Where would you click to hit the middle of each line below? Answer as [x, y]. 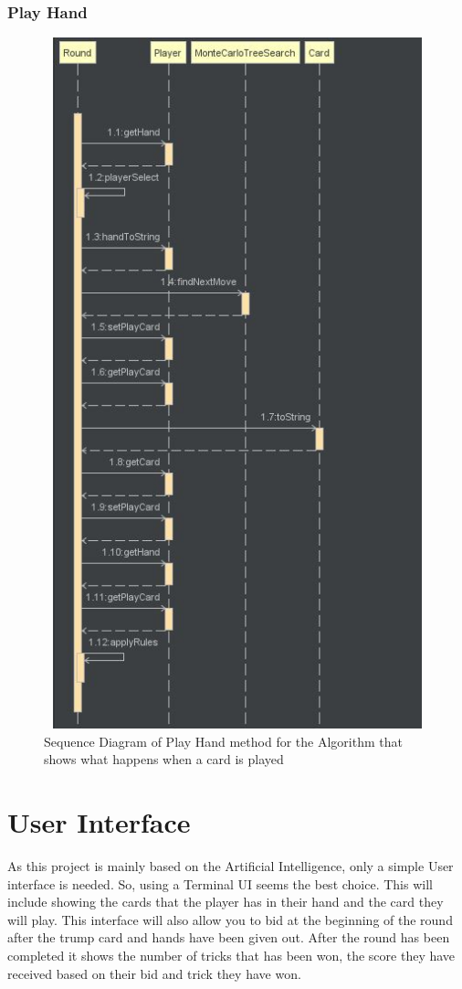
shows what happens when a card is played [164, 759]
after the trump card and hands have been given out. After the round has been [229, 937]
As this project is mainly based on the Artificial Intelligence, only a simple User [231, 866]
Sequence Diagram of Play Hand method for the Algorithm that [223, 741]
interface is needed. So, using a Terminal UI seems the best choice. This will [220, 883]
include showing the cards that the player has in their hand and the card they [226, 902]
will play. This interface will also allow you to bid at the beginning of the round [230, 919]
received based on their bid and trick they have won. [154, 973]
